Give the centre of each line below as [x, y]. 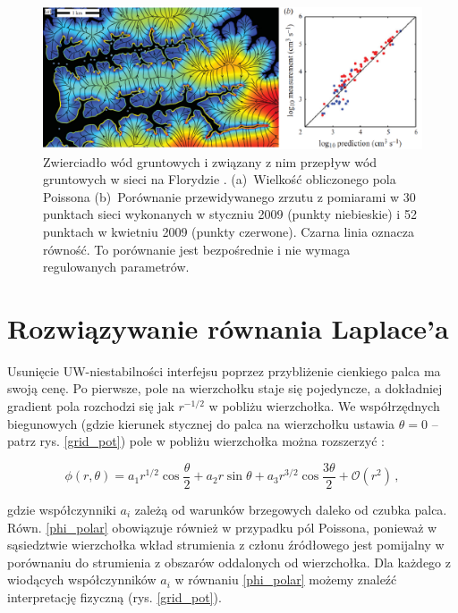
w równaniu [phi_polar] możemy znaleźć [286, 579]
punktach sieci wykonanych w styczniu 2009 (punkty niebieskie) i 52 [230, 214]
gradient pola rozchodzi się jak [91, 406]
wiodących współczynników [82, 579]
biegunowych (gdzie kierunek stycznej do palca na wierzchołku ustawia [201, 423]
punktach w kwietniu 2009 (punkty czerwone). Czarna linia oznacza [229, 231]
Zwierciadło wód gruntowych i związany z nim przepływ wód [210, 161]
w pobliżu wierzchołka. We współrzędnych [324, 406]
